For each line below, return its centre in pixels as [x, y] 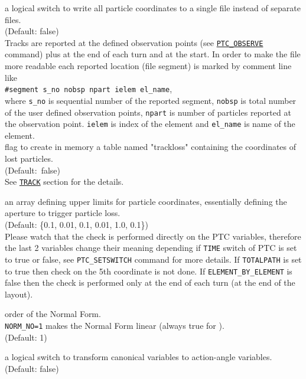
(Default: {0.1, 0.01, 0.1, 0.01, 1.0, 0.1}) [76, 225]
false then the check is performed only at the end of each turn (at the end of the [150, 282]
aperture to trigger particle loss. [63, 213]
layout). [19, 294]
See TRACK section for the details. [64, 182]
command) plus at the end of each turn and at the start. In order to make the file [153, 54]
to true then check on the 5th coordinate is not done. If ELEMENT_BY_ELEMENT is [149, 271]
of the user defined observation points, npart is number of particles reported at [148, 112]
